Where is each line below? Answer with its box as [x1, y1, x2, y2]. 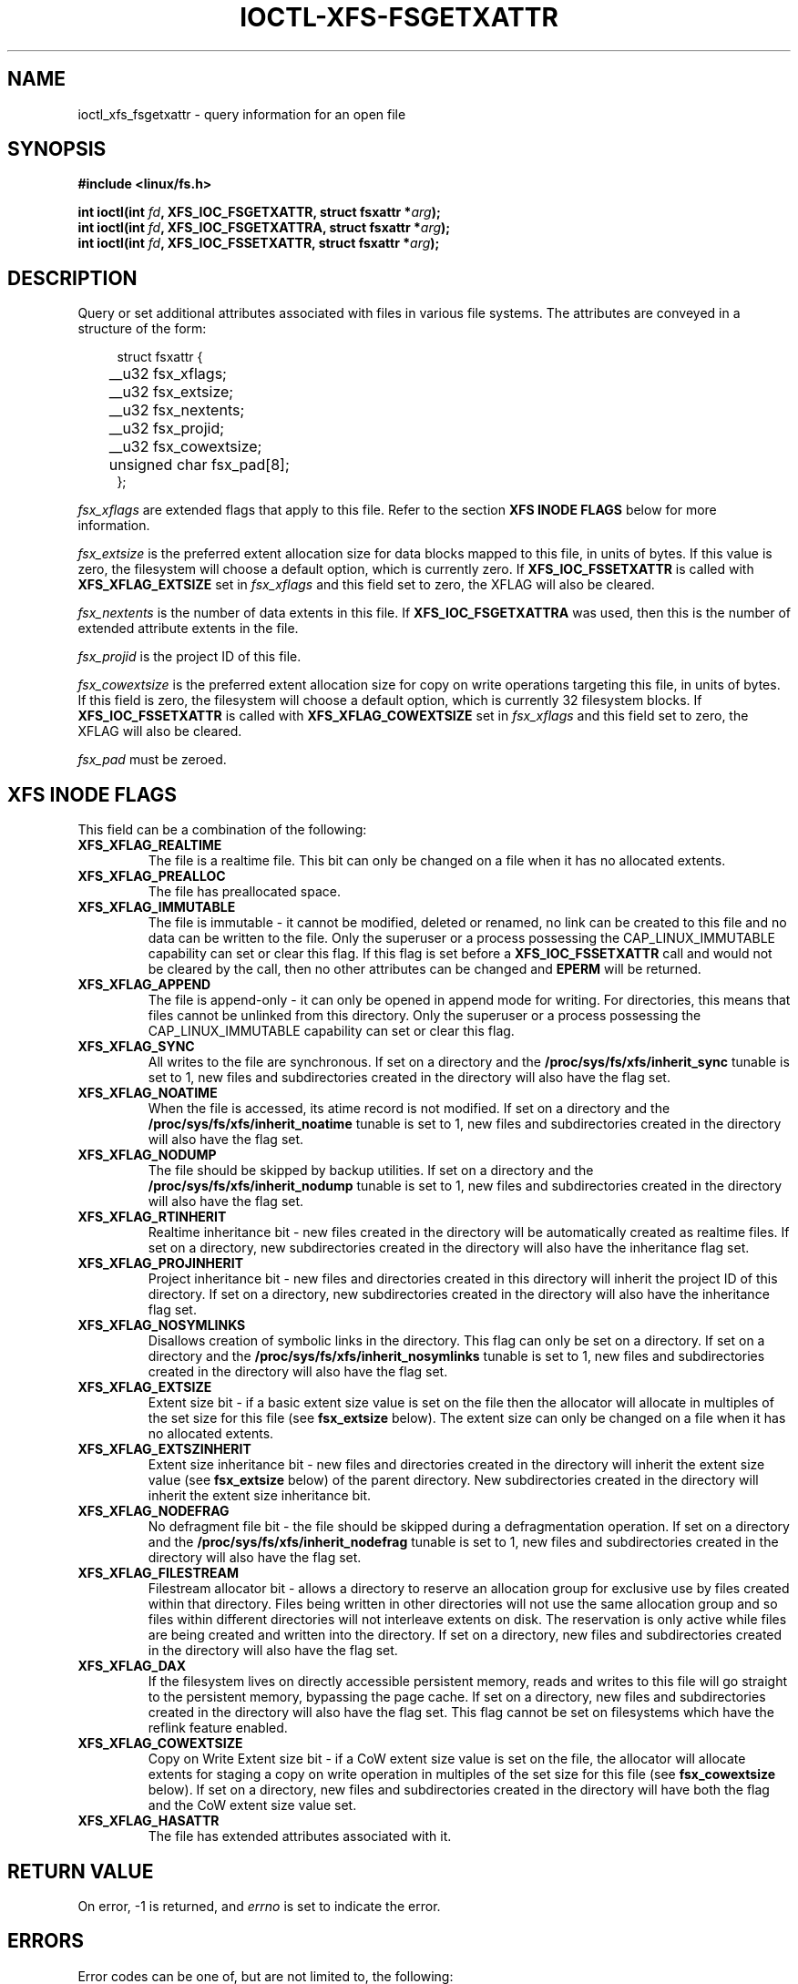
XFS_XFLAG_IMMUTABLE [77, 899, 236, 915]
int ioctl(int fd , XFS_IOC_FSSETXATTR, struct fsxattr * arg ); [77, 235, 440, 251]
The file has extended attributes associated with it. [148, 1828, 452, 1845]
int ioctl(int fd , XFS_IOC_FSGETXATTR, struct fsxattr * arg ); [77, 204, 441, 220]
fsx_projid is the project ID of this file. [77, 649, 302, 665]
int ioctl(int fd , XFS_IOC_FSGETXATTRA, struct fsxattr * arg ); [77, 220, 451, 236]
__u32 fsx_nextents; [108, 401, 245, 420]
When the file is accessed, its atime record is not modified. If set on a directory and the [148, 1100, 670, 1117]
